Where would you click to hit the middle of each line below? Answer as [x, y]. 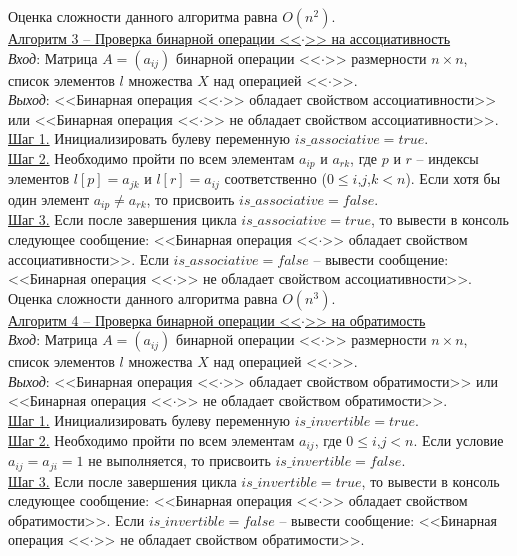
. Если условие [458, 439]
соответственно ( [275, 178]
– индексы [447, 157]
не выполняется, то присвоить [179, 460]
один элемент [49, 198]
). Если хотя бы [453, 178]
